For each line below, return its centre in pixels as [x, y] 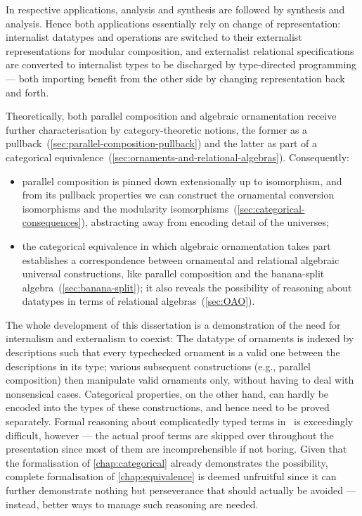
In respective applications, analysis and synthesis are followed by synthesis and [175, 9]
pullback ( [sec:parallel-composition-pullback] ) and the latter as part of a [161, 143]
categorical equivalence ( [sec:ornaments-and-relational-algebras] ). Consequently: [177, 157]
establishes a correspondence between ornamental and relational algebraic [181, 259]
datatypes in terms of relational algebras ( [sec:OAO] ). [138, 301]
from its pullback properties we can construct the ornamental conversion [178, 195]
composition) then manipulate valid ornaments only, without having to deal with [180, 380]
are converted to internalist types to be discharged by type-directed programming [181, 64]
